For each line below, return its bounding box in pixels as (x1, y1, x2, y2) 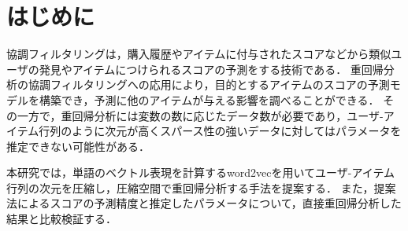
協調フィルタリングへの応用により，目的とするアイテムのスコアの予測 (28, 76, 390, 93)
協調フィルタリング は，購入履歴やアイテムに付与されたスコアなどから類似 (6, 46, 391, 62)
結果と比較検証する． (6, 211, 117, 227)
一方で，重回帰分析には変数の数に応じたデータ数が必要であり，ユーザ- (17, 107, 384, 123)
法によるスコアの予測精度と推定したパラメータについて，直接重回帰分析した (6, 195, 402, 211)
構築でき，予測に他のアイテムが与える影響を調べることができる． (39, 91, 380, 108)
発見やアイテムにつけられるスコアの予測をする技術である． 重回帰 (39, 60, 384, 77)
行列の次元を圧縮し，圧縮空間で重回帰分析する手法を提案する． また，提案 (6, 179, 396, 196)
